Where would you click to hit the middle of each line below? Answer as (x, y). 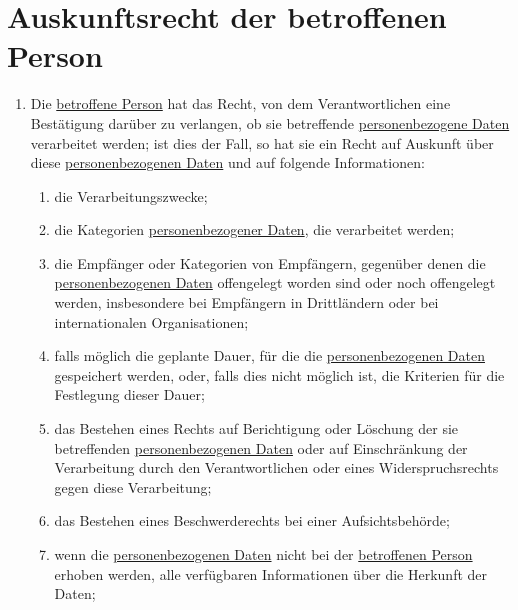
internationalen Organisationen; (151, 321)
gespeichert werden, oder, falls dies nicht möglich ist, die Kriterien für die (279, 374)
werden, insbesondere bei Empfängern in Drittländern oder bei (246, 302)
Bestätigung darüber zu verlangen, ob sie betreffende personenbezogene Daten (270, 122)
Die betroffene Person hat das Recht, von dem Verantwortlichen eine (240, 103)
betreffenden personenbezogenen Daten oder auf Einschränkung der (261, 447)
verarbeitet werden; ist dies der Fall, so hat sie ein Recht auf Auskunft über (262, 142)
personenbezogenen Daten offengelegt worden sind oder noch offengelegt (275, 282)
